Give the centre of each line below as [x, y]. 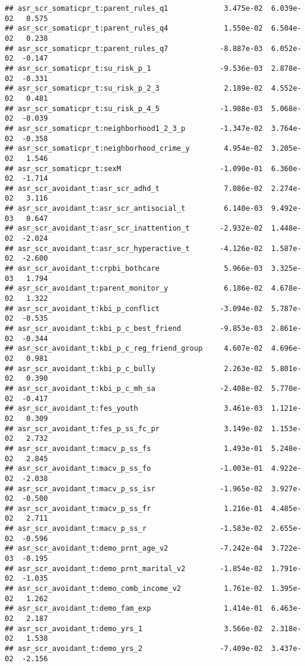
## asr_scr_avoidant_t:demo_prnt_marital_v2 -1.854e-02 [134, 568]
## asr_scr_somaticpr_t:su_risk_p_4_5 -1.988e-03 [134, 108]
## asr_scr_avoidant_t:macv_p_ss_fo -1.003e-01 [134, 469]
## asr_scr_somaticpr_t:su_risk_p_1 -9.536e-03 [134, 68]
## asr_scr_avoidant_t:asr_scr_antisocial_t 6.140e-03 [134, 209]
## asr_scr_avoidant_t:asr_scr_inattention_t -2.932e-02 [134, 229]
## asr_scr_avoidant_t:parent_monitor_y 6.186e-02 [134, 289]
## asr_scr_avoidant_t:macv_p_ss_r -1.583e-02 [134, 529]
